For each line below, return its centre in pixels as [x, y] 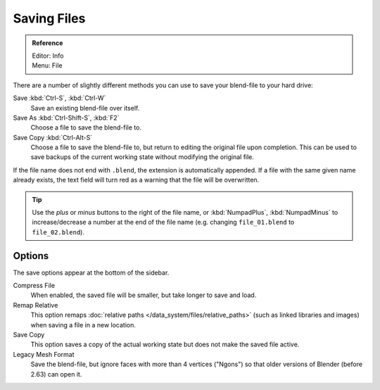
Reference [47, 43]
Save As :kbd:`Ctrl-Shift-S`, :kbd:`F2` [66, 118]
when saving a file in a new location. [83, 325]
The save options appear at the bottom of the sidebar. [91, 272]
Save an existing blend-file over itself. [85, 108]
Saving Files [49, 18]
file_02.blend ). [58, 232]
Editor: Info [48, 56]
